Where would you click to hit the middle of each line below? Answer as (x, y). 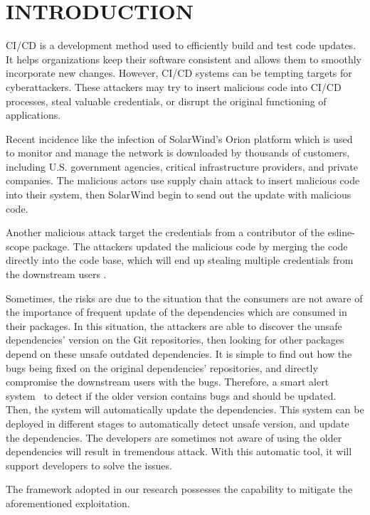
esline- (341, 232)
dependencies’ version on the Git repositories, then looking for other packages (175, 340)
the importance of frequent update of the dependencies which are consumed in (176, 312)
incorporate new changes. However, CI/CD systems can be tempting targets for (179, 73)
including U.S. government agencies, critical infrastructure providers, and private (182, 166)
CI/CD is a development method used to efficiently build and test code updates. (181, 45)
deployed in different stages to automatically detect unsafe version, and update (178, 423)
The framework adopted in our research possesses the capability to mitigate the (179, 489)
